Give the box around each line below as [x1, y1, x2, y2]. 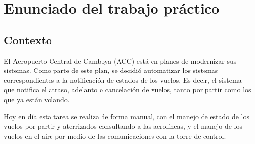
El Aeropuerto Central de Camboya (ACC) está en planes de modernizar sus [4, 55, 237, 66]
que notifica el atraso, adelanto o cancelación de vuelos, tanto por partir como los [4, 84, 251, 95]
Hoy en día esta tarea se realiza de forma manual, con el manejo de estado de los [4, 111, 250, 121]
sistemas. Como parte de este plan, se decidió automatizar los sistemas [4, 65, 218, 75]
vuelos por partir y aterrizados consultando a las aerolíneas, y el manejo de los [4, 121, 242, 131]
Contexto [4, 32, 52, 47]
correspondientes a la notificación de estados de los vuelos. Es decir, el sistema [4, 74, 242, 85]
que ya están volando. [4, 94, 70, 104]
